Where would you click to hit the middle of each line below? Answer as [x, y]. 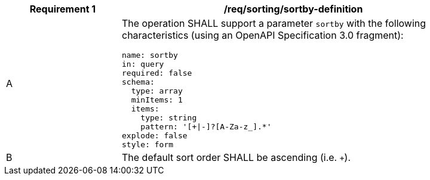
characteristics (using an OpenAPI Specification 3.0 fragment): [263, 35]
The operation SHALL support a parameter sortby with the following [274, 23]
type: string [169, 118]
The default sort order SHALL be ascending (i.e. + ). [236, 157]
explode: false [155, 136]
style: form [148, 145]
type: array [157, 91]
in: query [143, 64]
